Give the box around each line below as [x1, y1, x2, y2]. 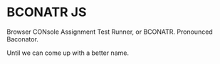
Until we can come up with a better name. [6, 49, 130, 57]
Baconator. [6, 34, 38, 43]
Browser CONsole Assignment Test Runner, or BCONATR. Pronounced [6, 27, 213, 36]
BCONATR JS [6, 4, 87, 20]
